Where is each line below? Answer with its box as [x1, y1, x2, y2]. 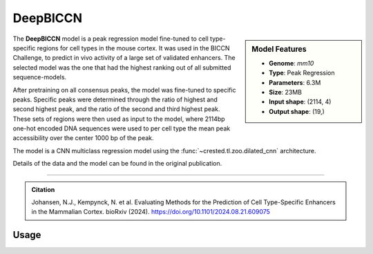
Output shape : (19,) [269, 107, 325, 115]
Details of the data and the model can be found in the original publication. [12, 159, 222, 168]
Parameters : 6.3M [269, 78, 321, 86]
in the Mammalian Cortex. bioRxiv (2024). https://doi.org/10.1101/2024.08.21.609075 [31, 208, 271, 216]
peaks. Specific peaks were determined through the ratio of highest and [12, 95, 218, 104]
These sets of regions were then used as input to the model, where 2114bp [12, 115, 225, 123]
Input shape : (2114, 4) [269, 97, 332, 106]
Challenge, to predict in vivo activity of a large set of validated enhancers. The [12, 54, 236, 62]
